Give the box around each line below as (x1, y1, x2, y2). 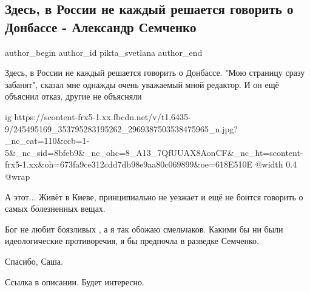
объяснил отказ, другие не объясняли (5, 90, 142, 103)
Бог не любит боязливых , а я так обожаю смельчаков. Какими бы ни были (5, 222, 283, 235)
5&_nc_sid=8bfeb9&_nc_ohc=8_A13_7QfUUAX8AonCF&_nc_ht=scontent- (5, 146, 303, 158)
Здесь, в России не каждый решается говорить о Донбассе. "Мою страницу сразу (5, 66, 305, 79)
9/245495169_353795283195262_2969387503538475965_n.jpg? (5, 122, 238, 135)
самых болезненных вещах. (5, 202, 106, 215)
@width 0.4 (255, 158, 297, 171)
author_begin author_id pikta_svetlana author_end (5, 46, 203, 58)
